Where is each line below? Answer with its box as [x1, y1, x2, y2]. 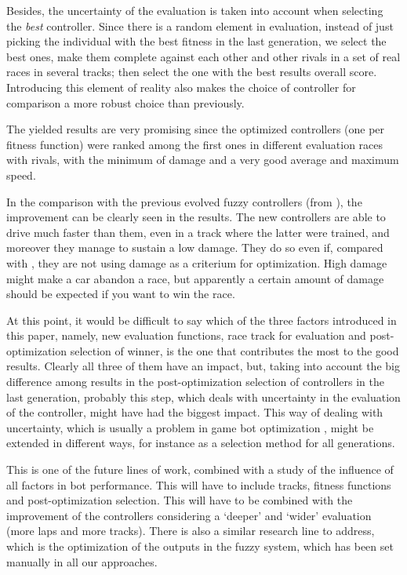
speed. [6, 166, 36, 183]
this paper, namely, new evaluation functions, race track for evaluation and [6, 327, 366, 344]
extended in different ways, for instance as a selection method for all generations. [6, 435, 395, 451]
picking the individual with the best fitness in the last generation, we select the [6, 33, 387, 49]
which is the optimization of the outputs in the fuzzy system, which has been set [6, 538, 394, 554]
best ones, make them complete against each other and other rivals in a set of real [6, 48, 401, 64]
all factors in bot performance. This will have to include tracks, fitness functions [6, 476, 391, 493]
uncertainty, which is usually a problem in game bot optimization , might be [6, 419, 374, 435]
